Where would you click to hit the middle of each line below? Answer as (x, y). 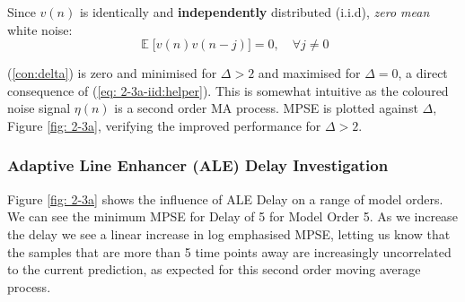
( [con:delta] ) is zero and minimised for (112, 73)
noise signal (39, 108)
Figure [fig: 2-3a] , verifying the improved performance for (164, 125)
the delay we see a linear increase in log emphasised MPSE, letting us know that (229, 233)
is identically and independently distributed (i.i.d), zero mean (254, 12)
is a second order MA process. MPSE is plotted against (266, 108)
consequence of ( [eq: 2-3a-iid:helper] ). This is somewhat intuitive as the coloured (228, 90)
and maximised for (309, 73)
